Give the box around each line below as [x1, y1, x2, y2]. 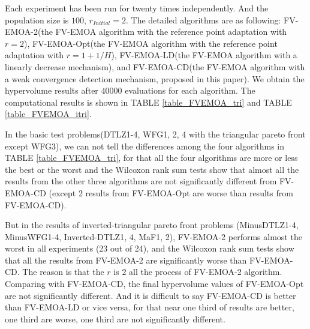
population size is [5, 13, 69, 26]
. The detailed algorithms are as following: [125, 13, 281, 26]
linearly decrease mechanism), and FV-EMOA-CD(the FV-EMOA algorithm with [5, 60, 305, 73]
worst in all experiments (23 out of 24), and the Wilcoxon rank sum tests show [5, 242, 294, 255]
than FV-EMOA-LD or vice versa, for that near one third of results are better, [5, 301, 294, 313]
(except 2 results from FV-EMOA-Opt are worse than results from [49, 186, 293, 199]
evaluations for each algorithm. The [125, 84, 255, 97]
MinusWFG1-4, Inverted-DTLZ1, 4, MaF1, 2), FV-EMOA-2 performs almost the [5, 230, 302, 243]
